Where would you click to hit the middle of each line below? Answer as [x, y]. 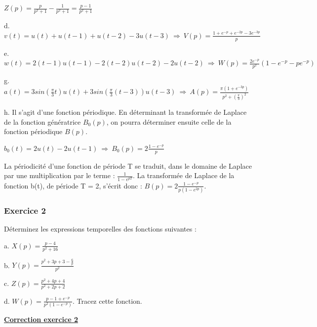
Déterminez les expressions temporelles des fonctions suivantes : [100, 229]
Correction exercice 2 [41, 319]
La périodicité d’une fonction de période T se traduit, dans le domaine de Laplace [128, 165]
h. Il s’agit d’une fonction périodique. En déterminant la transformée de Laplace [125, 112]
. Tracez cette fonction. [107, 301]
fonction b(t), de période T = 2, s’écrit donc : [73, 185]
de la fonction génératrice [42, 121]
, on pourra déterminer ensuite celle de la [169, 121]
